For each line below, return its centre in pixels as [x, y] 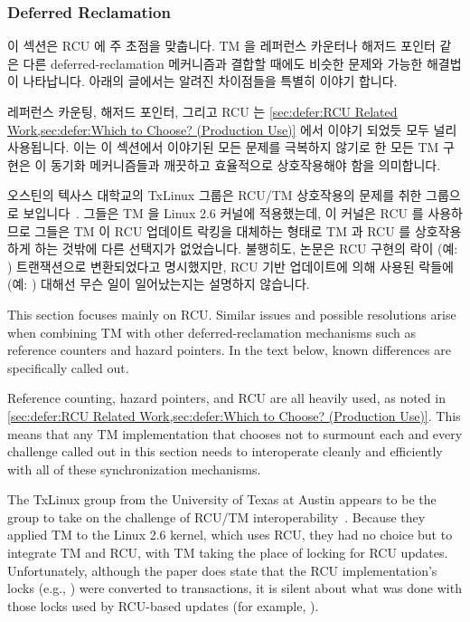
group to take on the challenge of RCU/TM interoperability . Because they [216, 517]
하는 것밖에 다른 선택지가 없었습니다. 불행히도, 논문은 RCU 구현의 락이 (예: [246, 249]
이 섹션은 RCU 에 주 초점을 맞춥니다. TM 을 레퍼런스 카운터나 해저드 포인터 [221, 46]
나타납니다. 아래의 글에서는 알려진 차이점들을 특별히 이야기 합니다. [210, 81]
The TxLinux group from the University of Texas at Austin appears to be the [222, 499]
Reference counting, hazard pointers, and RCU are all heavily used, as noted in [226, 398]
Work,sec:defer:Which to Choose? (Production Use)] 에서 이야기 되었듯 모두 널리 [232, 129]
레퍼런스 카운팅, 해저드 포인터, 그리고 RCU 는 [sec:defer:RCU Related [202, 111]
